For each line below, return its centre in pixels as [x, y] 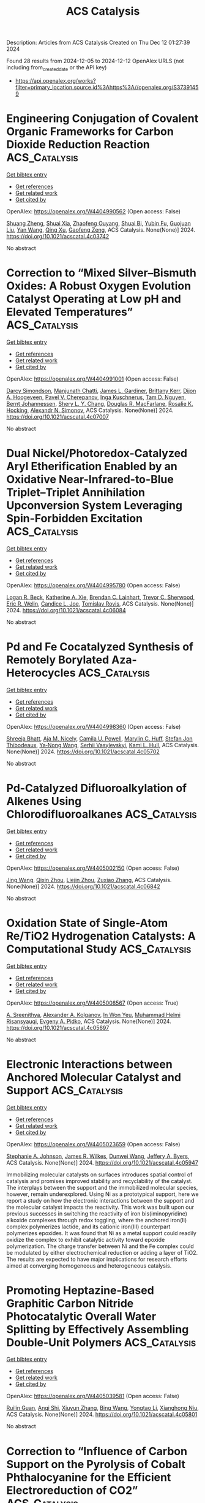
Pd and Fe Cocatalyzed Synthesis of [100, 646]
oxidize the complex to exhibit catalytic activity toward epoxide [86, 1239]
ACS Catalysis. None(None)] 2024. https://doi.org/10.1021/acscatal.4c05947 [102, 1162]
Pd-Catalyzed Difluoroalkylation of [97, 788]
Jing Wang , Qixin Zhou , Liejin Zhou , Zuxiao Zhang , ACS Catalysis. [89, 880]
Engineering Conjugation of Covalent [102, 119]
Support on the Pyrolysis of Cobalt [96, 1464]
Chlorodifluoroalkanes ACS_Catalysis [102, 814]
